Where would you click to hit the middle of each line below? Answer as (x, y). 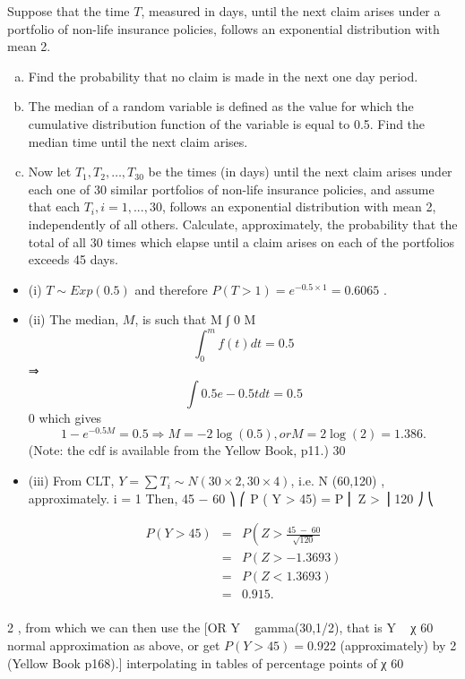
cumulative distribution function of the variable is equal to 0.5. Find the (227, 123)
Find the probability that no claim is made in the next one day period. (223, 76)
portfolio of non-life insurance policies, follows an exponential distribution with (224, 28)
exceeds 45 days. (73, 259)
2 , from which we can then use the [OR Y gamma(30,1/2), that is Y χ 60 (220, 627)
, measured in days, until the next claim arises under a (291, 11)
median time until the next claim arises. (138, 141)
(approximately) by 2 (398, 645)
